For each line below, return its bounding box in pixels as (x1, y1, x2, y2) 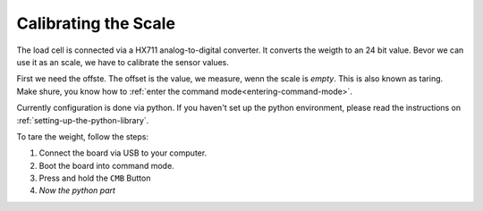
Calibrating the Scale (16, 13, 176, 33)
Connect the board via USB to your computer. (38, 148, 208, 158)
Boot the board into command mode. (38, 160, 174, 171)
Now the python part (38, 185, 116, 196)
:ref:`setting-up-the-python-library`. (16, 114, 149, 125)
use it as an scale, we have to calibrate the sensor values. (16, 56, 230, 67)
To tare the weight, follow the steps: (16, 131, 149, 142)
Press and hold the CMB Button (38, 173, 151, 183)
